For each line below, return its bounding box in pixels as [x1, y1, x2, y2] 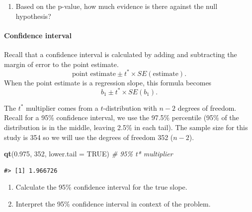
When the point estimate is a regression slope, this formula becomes [4, 77, 212, 87]
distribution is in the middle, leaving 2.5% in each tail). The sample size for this [4, 122, 248, 132]
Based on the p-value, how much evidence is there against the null [15, 1, 218, 11]
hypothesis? [15, 10, 51, 21]
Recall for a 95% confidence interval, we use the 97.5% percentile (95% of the [4, 112, 239, 123]
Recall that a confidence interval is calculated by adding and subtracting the [4, 49, 237, 59]
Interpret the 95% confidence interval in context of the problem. [15, 198, 211, 209]
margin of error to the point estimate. [4, 59, 119, 69]
